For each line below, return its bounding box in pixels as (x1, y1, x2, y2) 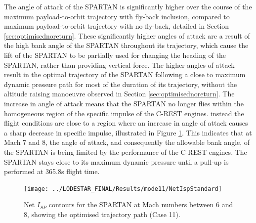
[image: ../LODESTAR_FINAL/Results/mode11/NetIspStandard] (24, 185, 222, 192)
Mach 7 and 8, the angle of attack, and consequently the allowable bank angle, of (4, 137, 250, 147)
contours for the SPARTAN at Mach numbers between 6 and (48, 199, 233, 210)
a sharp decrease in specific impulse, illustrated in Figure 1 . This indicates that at (4, 127, 252, 137)
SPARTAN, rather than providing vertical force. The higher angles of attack (4, 59, 235, 70)
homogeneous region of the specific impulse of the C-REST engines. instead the (4, 108, 244, 118)
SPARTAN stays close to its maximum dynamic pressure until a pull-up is (4, 156, 229, 167)
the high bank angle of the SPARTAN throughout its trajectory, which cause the (4, 40, 249, 50)
